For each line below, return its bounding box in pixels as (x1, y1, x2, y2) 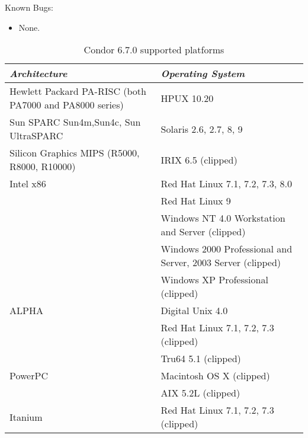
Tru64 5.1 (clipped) (161, 351, 241, 366)
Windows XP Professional (161, 273, 268, 287)
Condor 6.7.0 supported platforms (84, 43, 224, 57)
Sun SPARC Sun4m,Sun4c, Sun (9, 115, 141, 129)
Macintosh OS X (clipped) (161, 369, 270, 383)
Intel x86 (9, 177, 46, 191)
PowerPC (9, 369, 48, 383)
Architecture (9, 66, 68, 81)
